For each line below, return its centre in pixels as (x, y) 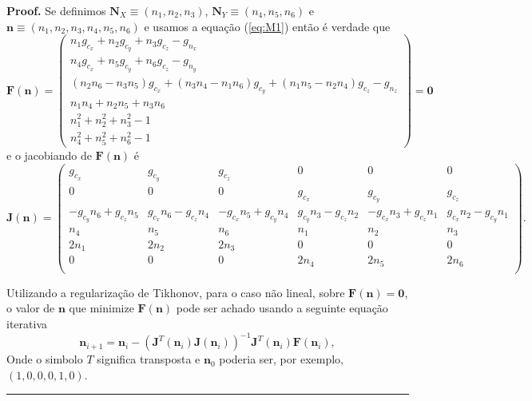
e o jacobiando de (49, 155)
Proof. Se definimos (56, 10)
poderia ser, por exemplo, (282, 359)
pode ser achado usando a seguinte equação (282, 308)
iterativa (27, 324)
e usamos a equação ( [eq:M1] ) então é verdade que (267, 26)
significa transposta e (149, 359)
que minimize (101, 308)
